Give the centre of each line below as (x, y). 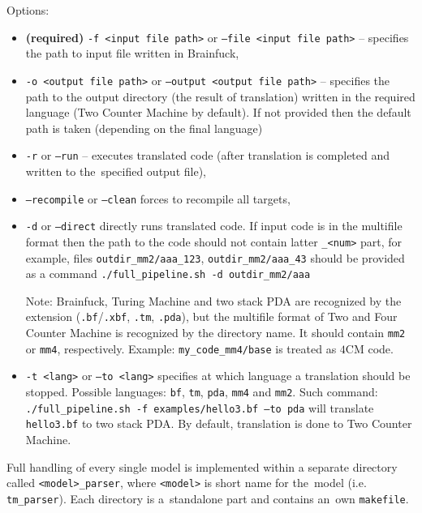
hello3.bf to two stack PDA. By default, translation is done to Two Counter (219, 423)
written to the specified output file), (116, 171)
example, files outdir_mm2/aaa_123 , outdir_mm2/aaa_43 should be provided (215, 257)
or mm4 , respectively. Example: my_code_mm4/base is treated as (181, 348)
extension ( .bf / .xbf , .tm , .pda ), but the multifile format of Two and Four (211, 316)
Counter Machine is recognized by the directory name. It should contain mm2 (215, 333)
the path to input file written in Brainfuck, (132, 53)
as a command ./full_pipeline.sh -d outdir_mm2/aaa (168, 274)
